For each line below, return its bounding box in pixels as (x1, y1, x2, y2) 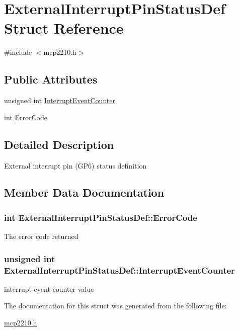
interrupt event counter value (4, 283, 94, 294)
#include (4, 47, 32, 57)
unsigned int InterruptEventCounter (4, 95, 115, 106)
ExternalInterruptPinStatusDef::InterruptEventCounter (4, 264, 235, 276)
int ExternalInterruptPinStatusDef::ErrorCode (4, 211, 197, 223)
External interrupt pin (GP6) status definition (4, 160, 147, 171)
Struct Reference (4, 18, 124, 38)
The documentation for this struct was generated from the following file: (4, 300, 227, 311)
